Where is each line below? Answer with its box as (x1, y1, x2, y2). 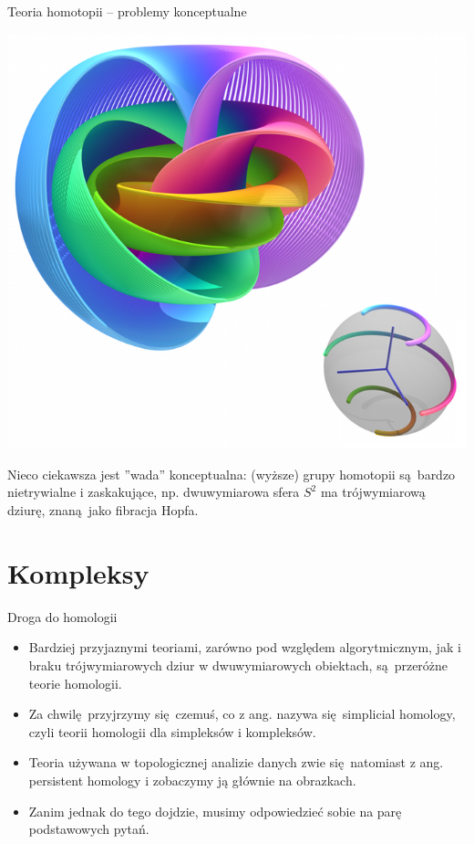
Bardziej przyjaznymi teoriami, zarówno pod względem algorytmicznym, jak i (28, 638, 461, 657)
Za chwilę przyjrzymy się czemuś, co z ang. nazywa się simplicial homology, (28, 704, 456, 723)
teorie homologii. (28, 673, 122, 692)
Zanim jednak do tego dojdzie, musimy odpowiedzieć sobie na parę (28, 801, 402, 820)
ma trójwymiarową (320, 482, 426, 501)
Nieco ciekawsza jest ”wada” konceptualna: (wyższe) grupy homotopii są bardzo (7, 464, 456, 483)
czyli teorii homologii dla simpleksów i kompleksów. (28, 722, 316, 741)
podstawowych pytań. (28, 819, 149, 839)
